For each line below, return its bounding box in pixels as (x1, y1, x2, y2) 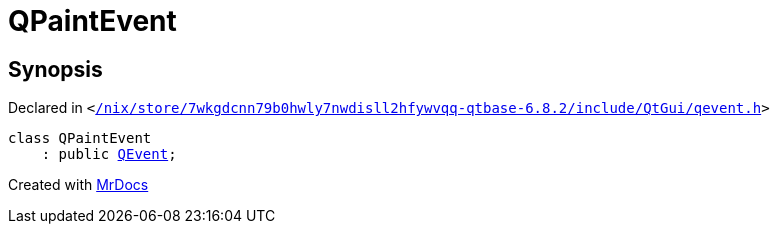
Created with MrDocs (8, 176, 149, 194)
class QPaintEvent (8, 130, 152, 147)
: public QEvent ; (41, 146, 177, 163)
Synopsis (8, 56, 103, 82)
